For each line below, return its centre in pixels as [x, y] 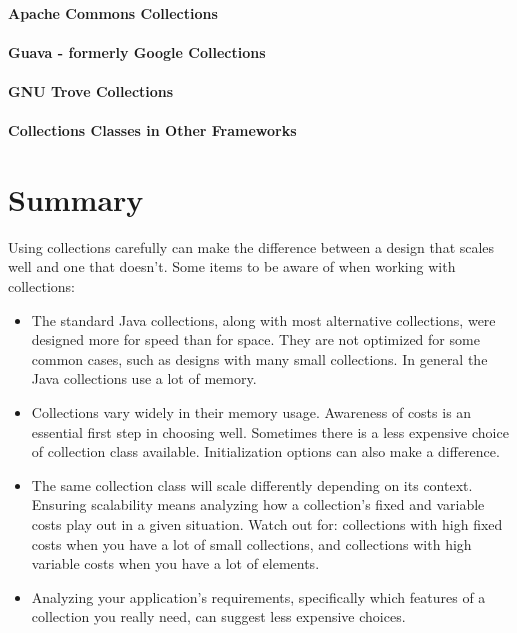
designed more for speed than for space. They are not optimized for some [255, 339]
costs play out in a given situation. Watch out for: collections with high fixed [267, 524]
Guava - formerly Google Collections [137, 51]
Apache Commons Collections [113, 12]
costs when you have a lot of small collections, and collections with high [251, 543]
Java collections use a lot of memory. [144, 378]
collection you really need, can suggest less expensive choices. [218, 616]
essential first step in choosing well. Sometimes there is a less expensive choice [270, 431]
